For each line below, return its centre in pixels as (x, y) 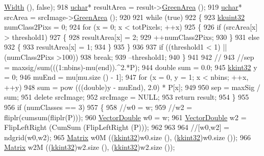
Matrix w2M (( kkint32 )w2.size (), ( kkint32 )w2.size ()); (90, 147)
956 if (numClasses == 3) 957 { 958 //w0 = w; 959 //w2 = (98, 107)
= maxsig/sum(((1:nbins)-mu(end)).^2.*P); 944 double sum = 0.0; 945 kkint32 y (131, 67)
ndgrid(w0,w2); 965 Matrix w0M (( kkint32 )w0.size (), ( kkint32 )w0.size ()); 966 (127, 137)
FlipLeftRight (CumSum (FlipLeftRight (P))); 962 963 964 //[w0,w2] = (117, 127)
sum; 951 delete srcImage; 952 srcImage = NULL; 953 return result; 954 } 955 (127, 97)
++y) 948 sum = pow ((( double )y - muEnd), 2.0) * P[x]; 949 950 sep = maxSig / (132, 87)
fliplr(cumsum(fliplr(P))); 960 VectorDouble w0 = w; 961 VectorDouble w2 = (125, 117)
